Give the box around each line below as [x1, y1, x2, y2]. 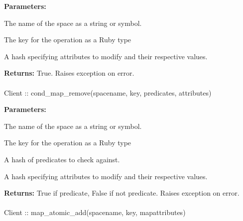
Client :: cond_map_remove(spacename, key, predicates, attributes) [4, 87, 212, 98]
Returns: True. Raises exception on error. [4, 68, 134, 78]
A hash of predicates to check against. [4, 154, 120, 164]
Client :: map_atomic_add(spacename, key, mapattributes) [4, 207, 186, 218]
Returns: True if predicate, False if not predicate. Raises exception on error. [4, 188, 240, 198]
